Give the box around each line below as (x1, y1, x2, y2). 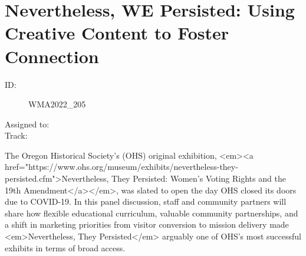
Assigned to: (5, 117, 50, 130)
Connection (5, 44, 99, 68)
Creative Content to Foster (5, 21, 229, 45)
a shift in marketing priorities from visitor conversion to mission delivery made (5, 218, 289, 231)
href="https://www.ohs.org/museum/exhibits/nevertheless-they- (5, 160, 238, 173)
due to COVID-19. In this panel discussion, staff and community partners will (5, 195, 287, 208)
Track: (5, 129, 28, 142)
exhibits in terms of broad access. (5, 241, 126, 254)
